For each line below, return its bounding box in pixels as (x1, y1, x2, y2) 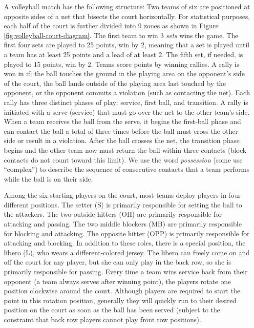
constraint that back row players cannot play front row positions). (4, 314, 201, 324)
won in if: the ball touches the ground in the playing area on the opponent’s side (4, 68, 245, 79)
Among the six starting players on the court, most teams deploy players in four (4, 190, 241, 200)
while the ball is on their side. (4, 173, 93, 184)
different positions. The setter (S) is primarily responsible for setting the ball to (4, 199, 242, 209)
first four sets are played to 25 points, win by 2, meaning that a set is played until (4, 40, 250, 50)
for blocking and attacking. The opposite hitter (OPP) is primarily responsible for (4, 228, 250, 238)
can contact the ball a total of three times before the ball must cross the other (4, 125, 238, 136)
